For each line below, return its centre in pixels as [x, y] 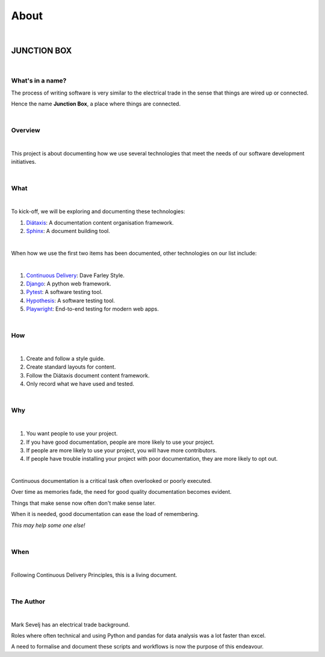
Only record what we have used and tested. [80, 384]
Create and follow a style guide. [66, 359]
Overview [26, 131]
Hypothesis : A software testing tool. [71, 300]
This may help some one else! [48, 525]
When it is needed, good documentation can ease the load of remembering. [105, 514]
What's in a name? [39, 81]
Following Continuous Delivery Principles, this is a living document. [94, 574]
